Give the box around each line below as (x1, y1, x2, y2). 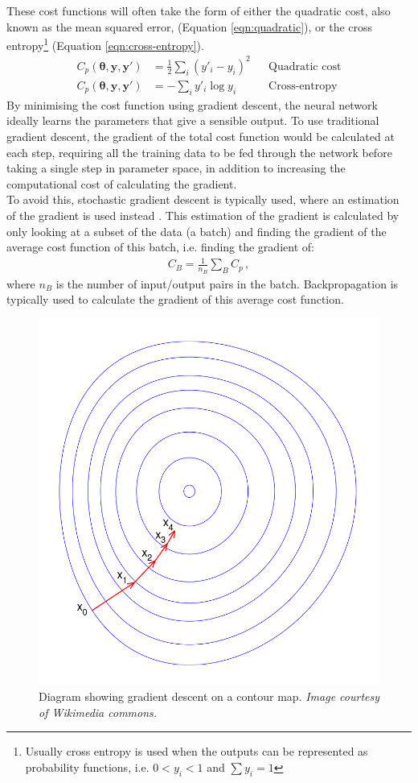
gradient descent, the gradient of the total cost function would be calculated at (6, 127, 395, 144)
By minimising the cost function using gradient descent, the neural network (6, 96, 378, 113)
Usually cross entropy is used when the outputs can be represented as (25, 743, 368, 760)
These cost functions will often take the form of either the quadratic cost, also (6, 2, 391, 19)
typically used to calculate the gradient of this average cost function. (6, 291, 344, 308)
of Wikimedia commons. (39, 703, 158, 720)
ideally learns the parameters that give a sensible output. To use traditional (6, 112, 379, 129)
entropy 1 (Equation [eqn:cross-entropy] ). (6, 35, 204, 53)
